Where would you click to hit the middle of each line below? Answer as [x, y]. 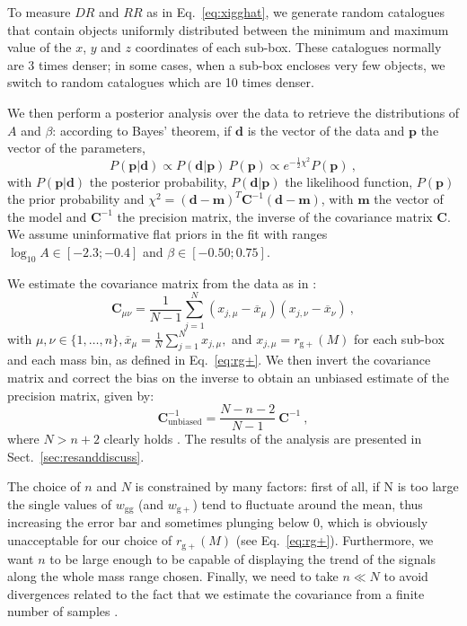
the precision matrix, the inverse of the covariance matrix [275, 216]
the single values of [60, 504]
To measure [39, 12]
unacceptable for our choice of [90, 540]
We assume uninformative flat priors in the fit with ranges [167, 234]
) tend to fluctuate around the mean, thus [308, 504]
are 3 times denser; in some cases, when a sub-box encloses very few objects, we [226, 64]
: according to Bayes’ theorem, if [142, 130]
